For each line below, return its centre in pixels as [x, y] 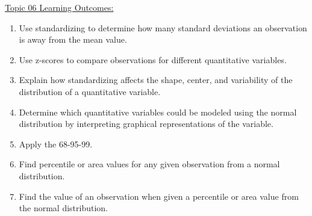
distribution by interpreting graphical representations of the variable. [146, 124]
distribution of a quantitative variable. [90, 91]
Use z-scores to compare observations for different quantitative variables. [153, 59]
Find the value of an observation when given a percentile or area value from [159, 196]
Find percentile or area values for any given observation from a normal [149, 164]
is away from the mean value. [73, 39]
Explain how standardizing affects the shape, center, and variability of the [156, 80]
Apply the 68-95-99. [56, 143]
